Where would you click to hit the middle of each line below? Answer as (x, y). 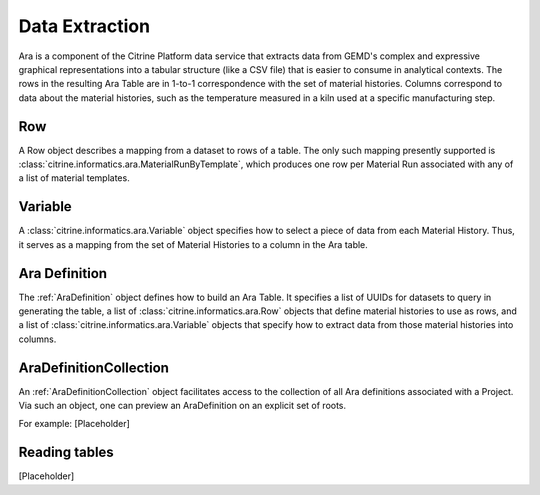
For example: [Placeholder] (74, 424)
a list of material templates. (74, 178)
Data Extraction (84, 26)
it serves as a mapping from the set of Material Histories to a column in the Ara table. (193, 244)
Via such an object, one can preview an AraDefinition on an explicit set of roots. (182, 406)
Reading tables (66, 452)
